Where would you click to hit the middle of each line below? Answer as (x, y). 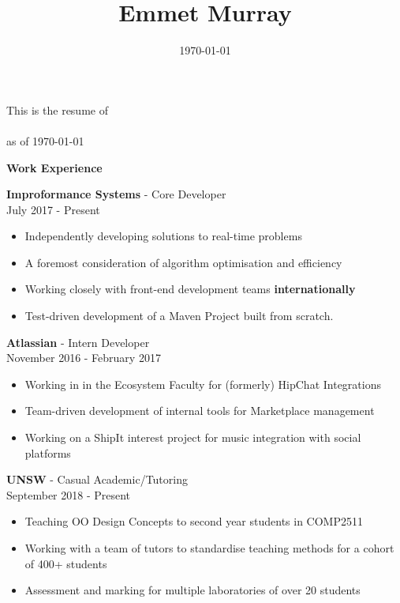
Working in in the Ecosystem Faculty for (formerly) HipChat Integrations (203, 384)
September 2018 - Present (69, 494)
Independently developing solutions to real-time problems (163, 236)
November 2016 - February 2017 (84, 358)
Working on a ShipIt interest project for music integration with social (193, 437)
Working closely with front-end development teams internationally (190, 289)
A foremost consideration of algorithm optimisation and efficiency (183, 262)
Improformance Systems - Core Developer (116, 194)
